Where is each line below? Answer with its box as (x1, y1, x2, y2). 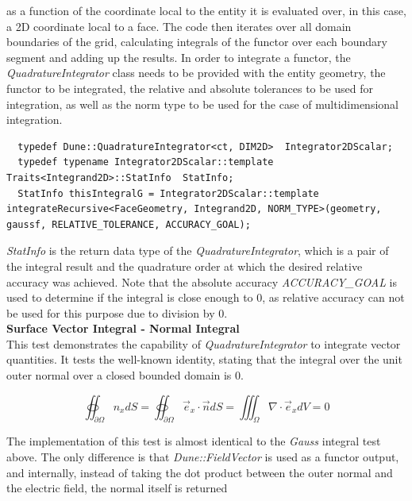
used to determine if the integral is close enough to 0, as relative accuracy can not (6, 289, 405, 306)
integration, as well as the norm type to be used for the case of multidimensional (6, 95, 399, 112)
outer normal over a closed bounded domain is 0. (6, 367, 244, 383)
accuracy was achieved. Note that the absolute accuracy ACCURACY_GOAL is (6, 273, 398, 290)
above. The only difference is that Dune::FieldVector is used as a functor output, (6, 449, 399, 465)
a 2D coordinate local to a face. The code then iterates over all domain (6, 17, 352, 34)
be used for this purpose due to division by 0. (6, 304, 228, 321)
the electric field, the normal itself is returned (6, 480, 228, 496)
